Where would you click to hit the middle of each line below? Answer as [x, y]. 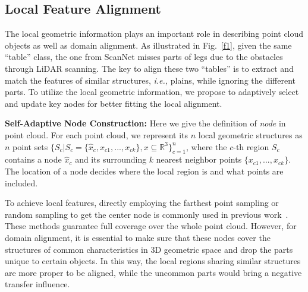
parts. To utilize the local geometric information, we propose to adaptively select [152, 92]
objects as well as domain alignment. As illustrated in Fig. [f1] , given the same [148, 45]
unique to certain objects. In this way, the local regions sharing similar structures [153, 261]
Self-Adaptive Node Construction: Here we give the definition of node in [145, 123]
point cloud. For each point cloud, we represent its [97, 134]
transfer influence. [37, 284]
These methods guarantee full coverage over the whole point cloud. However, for [151, 226]
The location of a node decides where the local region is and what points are [144, 171]
